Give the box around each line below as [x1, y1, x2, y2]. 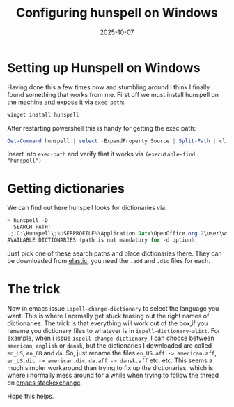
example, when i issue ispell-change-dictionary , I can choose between [7, 334, 214, 342]
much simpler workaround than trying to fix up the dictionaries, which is [7, 363, 214, 371]
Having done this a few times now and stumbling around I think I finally [7, 82, 210, 91]
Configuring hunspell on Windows [16, 5, 218, 21]
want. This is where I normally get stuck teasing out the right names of [7, 311, 210, 320]
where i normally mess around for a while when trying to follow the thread [7, 371, 219, 379]
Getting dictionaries [7, 180, 125, 196]
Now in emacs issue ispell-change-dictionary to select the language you [7, 304, 219, 312]
